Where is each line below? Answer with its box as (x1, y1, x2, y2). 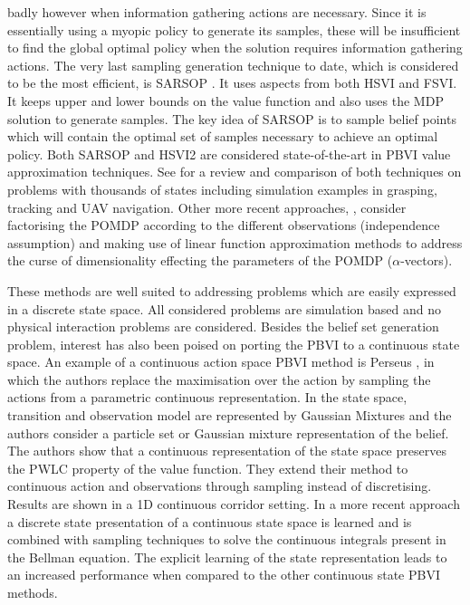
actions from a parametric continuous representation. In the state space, (7, 388, 408, 407)
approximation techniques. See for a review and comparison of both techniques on (7, 162, 462, 181)
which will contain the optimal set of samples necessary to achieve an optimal (7, 127, 438, 146)
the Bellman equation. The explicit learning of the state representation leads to (7, 547, 447, 566)
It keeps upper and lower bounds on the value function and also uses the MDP (7, 91, 444, 110)
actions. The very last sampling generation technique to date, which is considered (7, 55, 459, 74)
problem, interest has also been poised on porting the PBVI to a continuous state (7, 334, 460, 353)
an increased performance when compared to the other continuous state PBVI (7, 565, 440, 584)
